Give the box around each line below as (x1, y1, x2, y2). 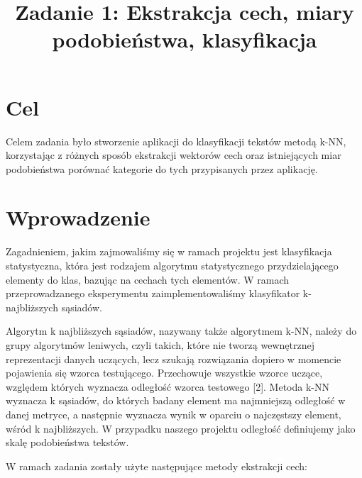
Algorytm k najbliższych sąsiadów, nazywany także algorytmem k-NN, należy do (6, 323, 357, 338)
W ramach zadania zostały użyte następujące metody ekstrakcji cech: (6, 458, 307, 473)
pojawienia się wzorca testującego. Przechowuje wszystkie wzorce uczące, (6, 365, 323, 380)
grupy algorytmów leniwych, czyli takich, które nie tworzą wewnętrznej (6, 337, 314, 352)
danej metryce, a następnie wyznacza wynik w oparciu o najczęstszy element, (6, 406, 341, 421)
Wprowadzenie (6, 203, 150, 232)
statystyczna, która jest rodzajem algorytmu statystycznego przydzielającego (6, 258, 339, 272)
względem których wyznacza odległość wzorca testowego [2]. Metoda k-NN (6, 379, 329, 394)
